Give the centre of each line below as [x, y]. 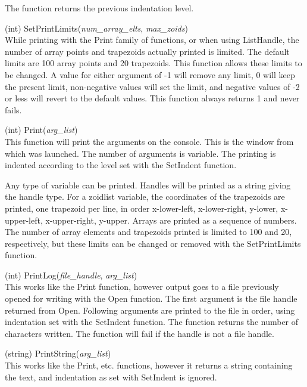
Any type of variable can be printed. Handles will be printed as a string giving [148, 185]
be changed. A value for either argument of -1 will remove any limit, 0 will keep [150, 74]
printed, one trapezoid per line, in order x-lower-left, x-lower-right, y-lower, [142, 208]
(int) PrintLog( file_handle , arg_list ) [71, 275]
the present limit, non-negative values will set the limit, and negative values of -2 [152, 86]
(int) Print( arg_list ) [41, 130]
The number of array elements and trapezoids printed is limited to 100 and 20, [148, 232]
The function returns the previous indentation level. [99, 8]
